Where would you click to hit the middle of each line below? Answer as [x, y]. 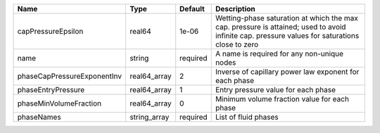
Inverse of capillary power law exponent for [287, 72]
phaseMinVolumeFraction [59, 103]
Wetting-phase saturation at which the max [286, 18]
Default [192, 9]
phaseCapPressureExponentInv [70, 76]
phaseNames [39, 117]
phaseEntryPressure [51, 90]
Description [235, 9]
